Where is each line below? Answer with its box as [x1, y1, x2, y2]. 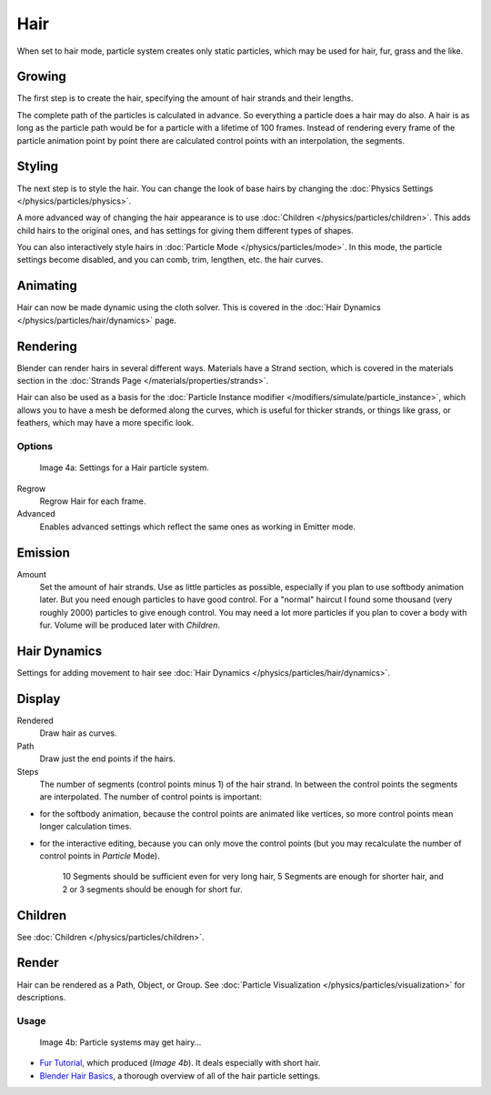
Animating [16, 278, 77, 294]
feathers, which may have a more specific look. [16, 417, 195, 428]
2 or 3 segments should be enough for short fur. [62, 883, 243, 895]
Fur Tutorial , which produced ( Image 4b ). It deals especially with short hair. [39, 1058, 322, 1069]
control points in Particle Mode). [39, 850, 161, 861]
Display [16, 691, 61, 707]
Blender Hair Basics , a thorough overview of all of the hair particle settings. [39, 1070, 321, 1081]
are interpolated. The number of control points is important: [39, 791, 263, 802]
